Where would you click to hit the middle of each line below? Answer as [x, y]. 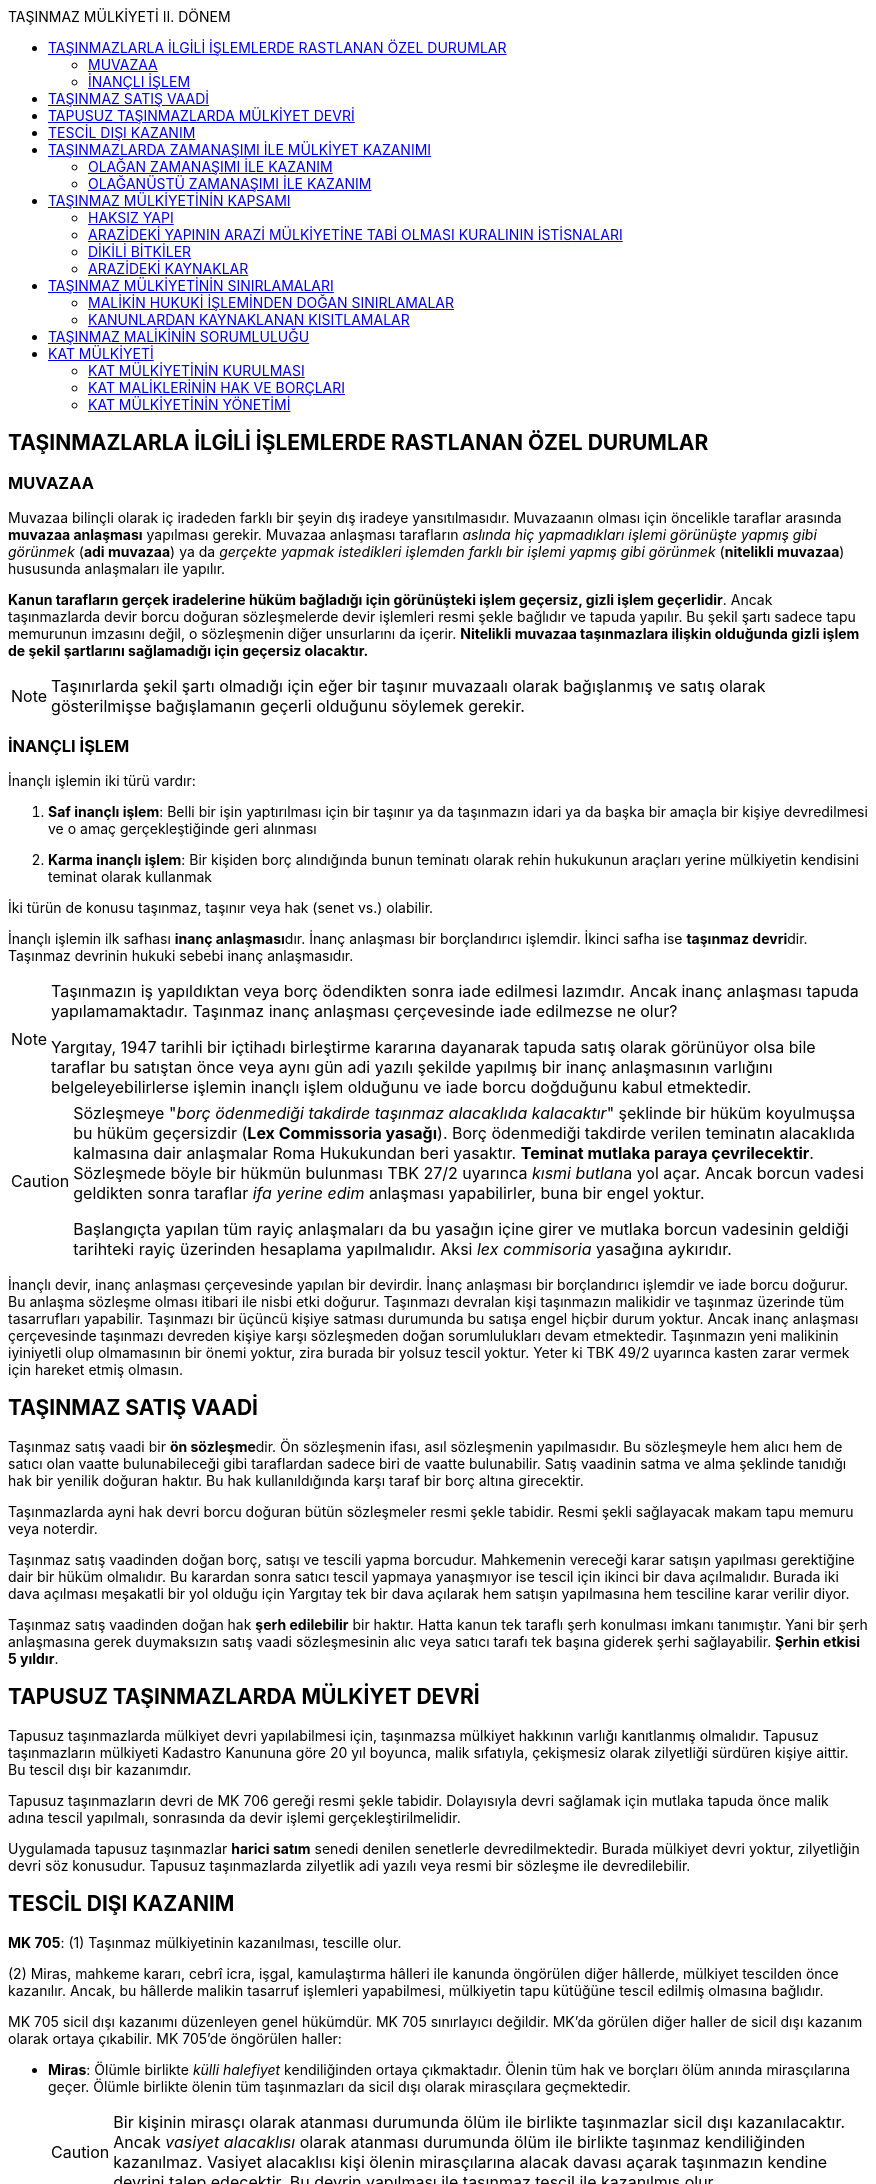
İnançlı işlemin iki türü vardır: [102, 780]
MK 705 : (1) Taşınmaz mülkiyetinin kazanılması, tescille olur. [205, 1942]
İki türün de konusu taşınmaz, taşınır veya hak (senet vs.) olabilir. [221, 907]
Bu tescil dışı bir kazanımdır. [100, 1769]
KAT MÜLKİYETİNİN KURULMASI [196, 370]
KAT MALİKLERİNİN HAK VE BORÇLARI [216, 387]
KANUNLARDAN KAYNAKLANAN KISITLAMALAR [249, 319]
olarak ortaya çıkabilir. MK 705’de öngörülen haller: [175, 2038]
